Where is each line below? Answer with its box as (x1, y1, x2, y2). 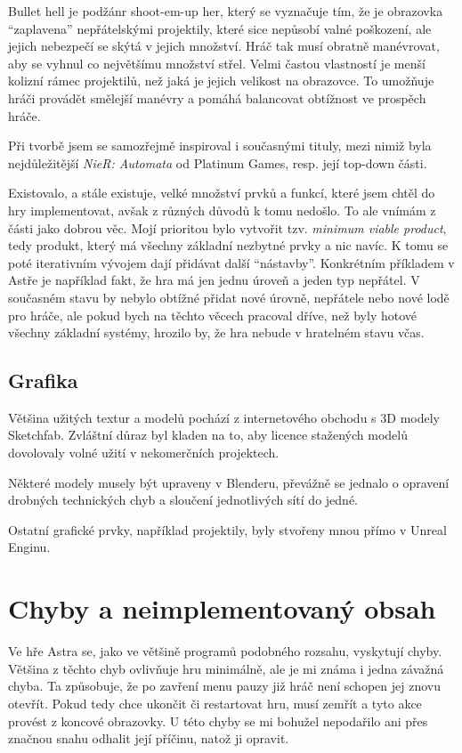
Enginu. (8, 538, 51, 556)
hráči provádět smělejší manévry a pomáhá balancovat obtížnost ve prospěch (8, 88, 426, 107)
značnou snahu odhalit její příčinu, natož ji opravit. (8, 729, 289, 748)
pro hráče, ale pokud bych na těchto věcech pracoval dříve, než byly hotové (8, 305, 417, 324)
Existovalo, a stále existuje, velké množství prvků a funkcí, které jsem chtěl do (8, 183, 435, 202)
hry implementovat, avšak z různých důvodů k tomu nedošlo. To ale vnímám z (8, 200, 436, 219)
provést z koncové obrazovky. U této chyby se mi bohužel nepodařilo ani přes (8, 711, 428, 730)
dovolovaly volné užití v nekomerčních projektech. (8, 443, 280, 462)
